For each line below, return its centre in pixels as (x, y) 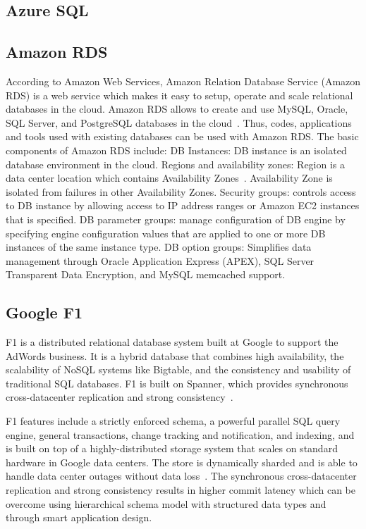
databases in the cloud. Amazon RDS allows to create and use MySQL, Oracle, (177, 109)
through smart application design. (79, 517)
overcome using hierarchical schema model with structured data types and (166, 503)
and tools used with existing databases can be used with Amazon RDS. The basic (182, 136)
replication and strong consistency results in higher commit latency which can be (181, 490)
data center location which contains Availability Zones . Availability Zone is (169, 178)
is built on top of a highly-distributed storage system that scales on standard (172, 448)
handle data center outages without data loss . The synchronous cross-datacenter (181, 476)
